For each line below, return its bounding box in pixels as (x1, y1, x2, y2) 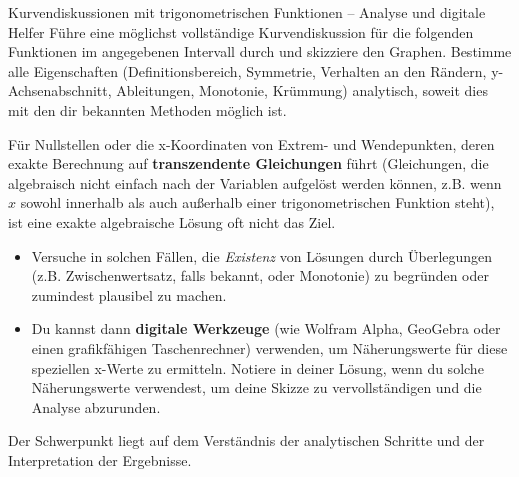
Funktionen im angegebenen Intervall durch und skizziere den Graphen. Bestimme (8, 41, 512, 62)
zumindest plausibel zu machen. (31, 284, 227, 305)
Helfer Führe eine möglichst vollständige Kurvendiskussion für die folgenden (8, 21, 474, 42)
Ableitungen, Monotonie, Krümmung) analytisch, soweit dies (116, 80, 488, 101)
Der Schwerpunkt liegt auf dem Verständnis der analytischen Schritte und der (8, 430, 485, 451)
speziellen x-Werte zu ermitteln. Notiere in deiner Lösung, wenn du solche (31, 357, 484, 378)
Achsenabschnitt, (8, 80, 112, 101)
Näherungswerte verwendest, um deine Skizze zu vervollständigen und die (31, 377, 482, 398)
